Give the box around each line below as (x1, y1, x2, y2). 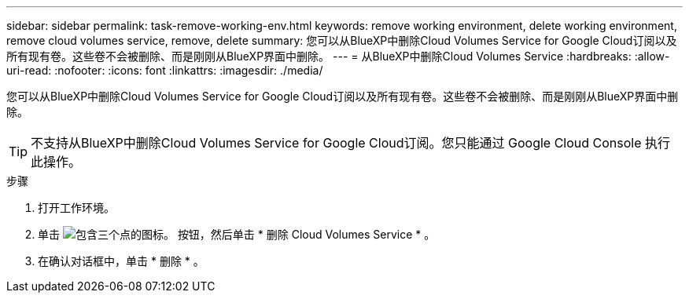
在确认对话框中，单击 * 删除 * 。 (38, 254, 204, 268)
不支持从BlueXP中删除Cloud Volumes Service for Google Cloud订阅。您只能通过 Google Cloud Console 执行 (31, 135, 671, 151)
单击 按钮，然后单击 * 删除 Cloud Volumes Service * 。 (38, 228, 436, 241)
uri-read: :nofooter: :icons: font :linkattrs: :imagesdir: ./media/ (6, 64, 323, 77)
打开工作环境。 (38, 201, 115, 214)
